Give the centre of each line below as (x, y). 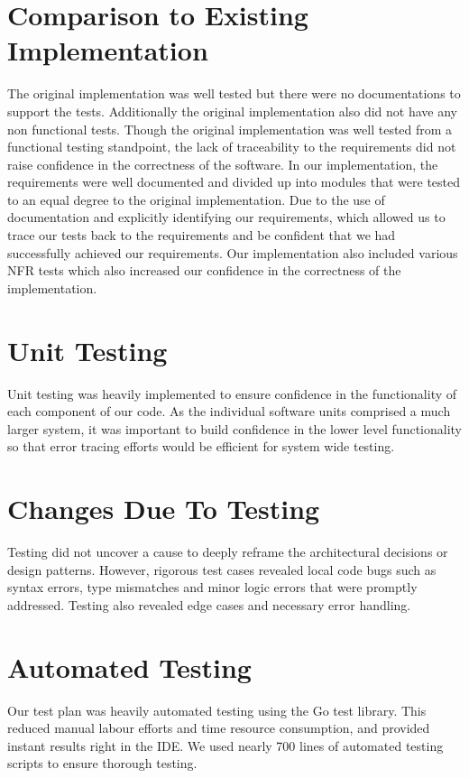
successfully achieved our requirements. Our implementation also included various (233, 252)
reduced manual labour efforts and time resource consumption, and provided (219, 728)
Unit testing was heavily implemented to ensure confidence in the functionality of (232, 393)
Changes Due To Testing (164, 509)
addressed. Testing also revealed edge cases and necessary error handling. (209, 604)
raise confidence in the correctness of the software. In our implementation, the (223, 164)
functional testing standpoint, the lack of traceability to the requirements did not (232, 147)
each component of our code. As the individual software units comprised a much (229, 411)
